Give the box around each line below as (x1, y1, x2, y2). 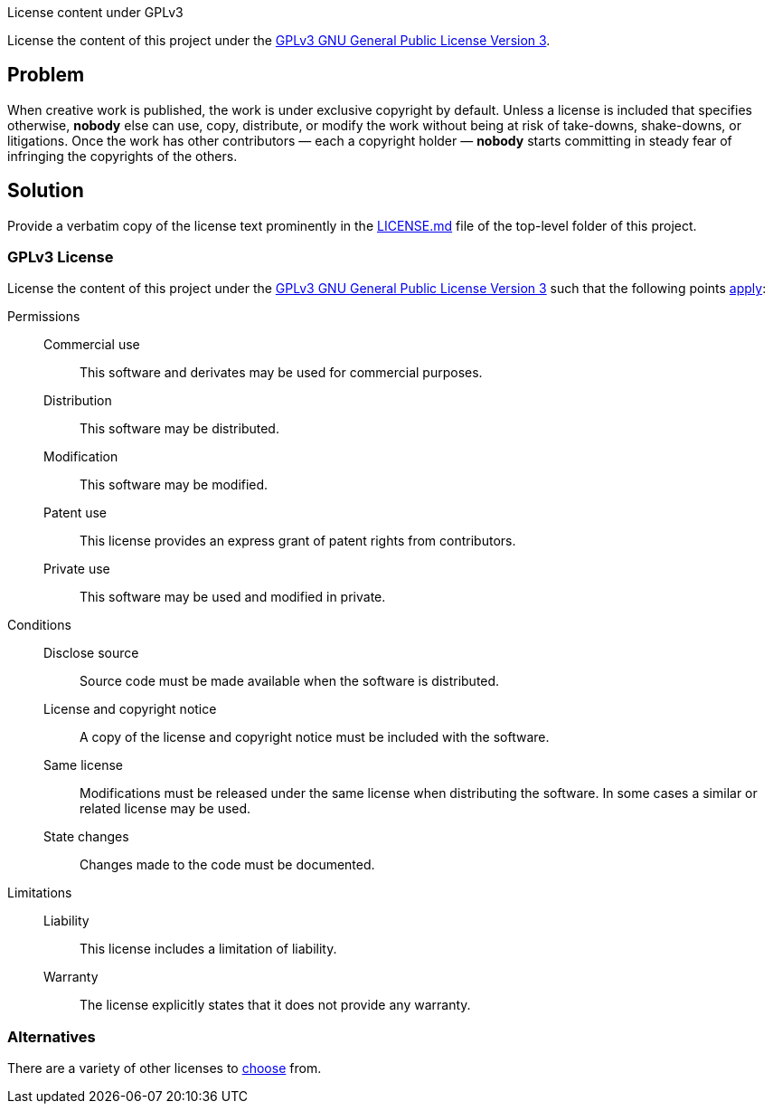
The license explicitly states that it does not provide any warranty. (80, 997, 471, 1013)
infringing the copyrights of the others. (7, 147, 238, 164)
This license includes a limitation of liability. (80, 941, 337, 957)
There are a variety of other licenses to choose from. (7, 1060, 322, 1077)
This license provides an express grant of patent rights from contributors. (80, 533, 516, 549)
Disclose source (43, 645, 139, 661)
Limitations (7, 885, 72, 901)
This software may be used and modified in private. (80, 589, 386, 605)
